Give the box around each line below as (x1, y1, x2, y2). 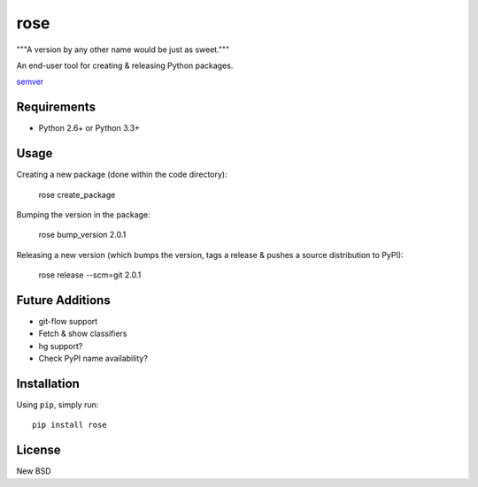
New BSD (16, 466, 52, 476)
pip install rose (32, 420, 107, 430)
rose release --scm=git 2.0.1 (38, 270, 142, 280)
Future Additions (16, 293, 111, 308)
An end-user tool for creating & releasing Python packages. (16, 60, 234, 71)
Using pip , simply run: (16, 399, 99, 410)
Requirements (16, 100, 96, 115)
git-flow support (38, 316, 98, 326)
